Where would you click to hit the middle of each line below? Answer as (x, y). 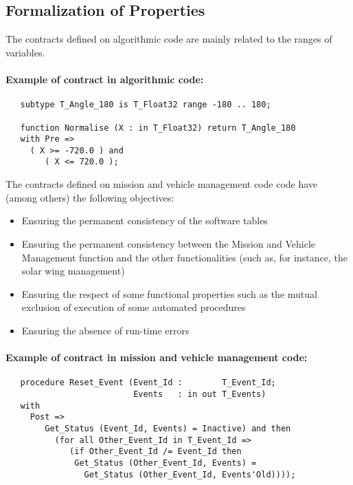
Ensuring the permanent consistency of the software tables (145, 220)
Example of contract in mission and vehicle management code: (157, 357)
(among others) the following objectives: (90, 197)
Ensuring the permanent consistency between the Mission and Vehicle (169, 243)
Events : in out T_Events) (200, 394)
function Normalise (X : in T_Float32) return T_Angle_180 (158, 128)
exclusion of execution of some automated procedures (134, 307)
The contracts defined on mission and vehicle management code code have (162, 184)
